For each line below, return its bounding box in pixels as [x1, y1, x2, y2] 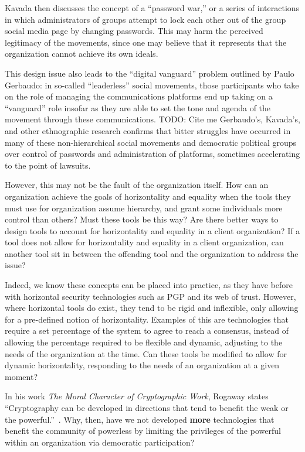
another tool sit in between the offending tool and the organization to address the [5, 247, 299, 259]
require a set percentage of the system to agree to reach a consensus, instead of [5, 324, 289, 337]
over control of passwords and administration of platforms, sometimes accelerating [5, 148, 300, 160]
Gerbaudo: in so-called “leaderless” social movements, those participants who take [5, 78, 299, 91]
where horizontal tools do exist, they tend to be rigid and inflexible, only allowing [5, 302, 299, 314]
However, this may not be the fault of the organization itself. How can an [5, 179, 269, 191]
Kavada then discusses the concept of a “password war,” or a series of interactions [5, 2, 300, 13]
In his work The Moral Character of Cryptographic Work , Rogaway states [5, 390, 269, 402]
